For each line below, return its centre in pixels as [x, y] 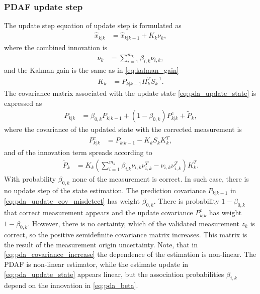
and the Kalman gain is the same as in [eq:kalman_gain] [92, 70]
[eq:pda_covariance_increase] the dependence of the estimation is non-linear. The [130, 254]
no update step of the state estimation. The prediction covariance [105, 190]
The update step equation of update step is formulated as [93, 25]
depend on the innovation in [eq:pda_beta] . [71, 285]
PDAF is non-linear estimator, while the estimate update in [96, 264]
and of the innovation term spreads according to [78, 152]
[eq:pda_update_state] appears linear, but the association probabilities [114, 274]
